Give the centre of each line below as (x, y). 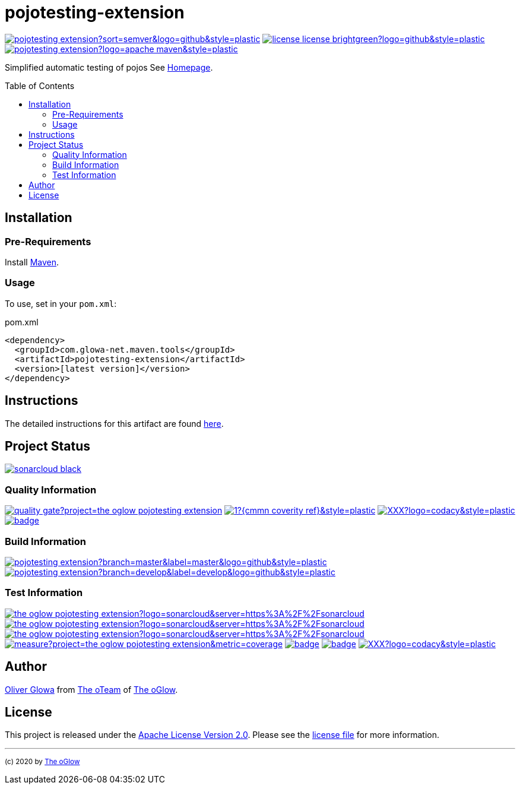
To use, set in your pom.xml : (61, 303)
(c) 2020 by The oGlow (42, 762)
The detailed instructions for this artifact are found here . (114, 423)
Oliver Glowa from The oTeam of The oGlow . (91, 689)
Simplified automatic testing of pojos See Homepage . (109, 67)
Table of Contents (40, 85)
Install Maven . (32, 262)
